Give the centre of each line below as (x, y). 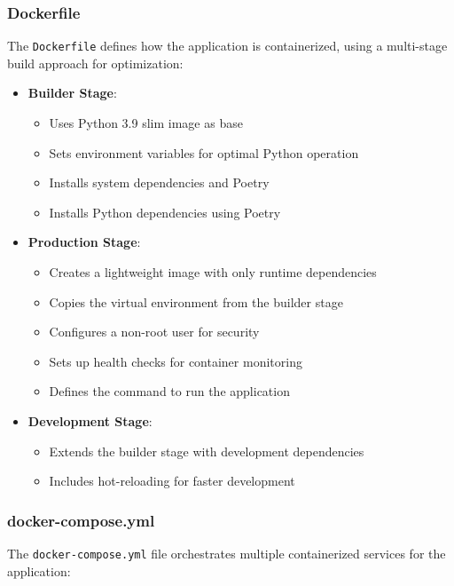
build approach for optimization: (95, 63)
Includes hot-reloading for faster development (172, 481)
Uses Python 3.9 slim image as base (146, 123)
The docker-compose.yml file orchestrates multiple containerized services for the (227, 553)
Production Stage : (84, 242)
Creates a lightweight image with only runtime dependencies (213, 272)
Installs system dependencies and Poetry (159, 182)
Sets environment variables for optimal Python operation (204, 152)
